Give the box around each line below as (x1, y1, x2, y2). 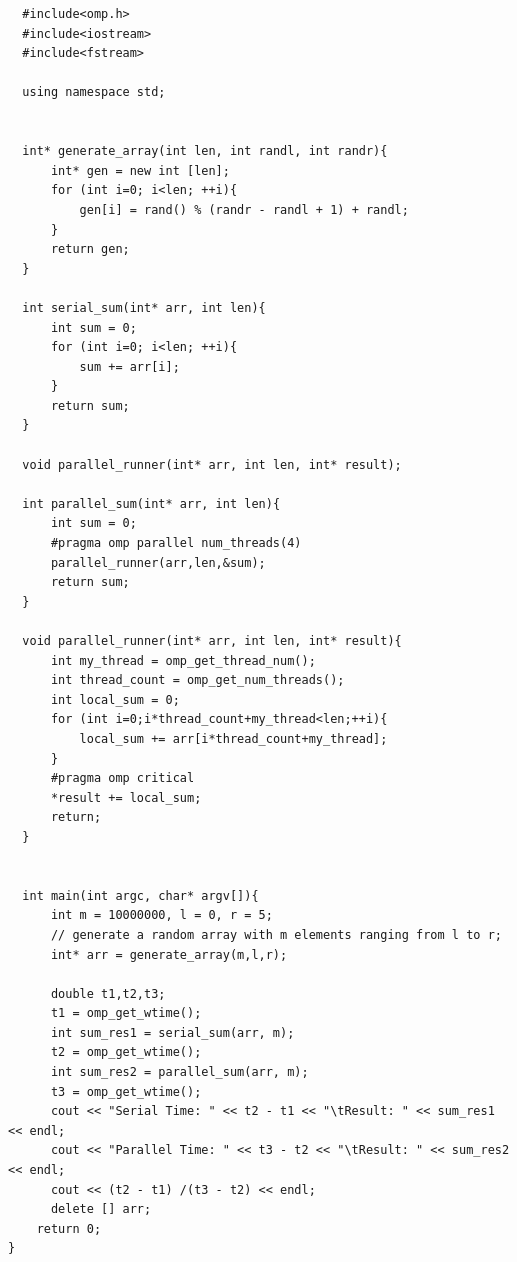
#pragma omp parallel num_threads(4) (50, 536, 302, 551)
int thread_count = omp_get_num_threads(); (50, 673, 345, 688)
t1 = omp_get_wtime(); (50, 1006, 202, 1021)
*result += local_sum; (50, 790, 202, 805)
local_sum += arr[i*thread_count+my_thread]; (79, 731, 388, 746)
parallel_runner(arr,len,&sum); (50, 555, 266, 570)
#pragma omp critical (50, 771, 195, 786)
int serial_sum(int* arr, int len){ (22, 300, 266, 315)
